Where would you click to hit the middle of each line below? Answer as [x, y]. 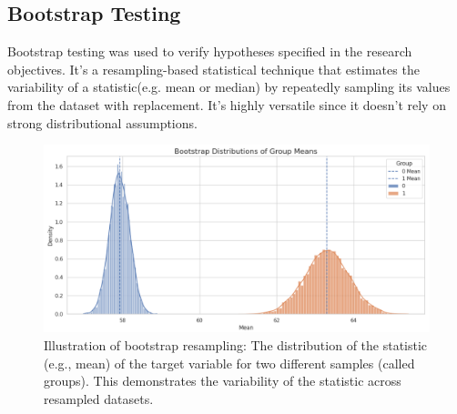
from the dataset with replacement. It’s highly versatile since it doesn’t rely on [227, 104]
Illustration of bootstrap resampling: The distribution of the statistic [236, 344]
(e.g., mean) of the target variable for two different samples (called [229, 363]
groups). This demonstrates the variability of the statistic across [223, 381]
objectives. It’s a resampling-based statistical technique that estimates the [213, 69]
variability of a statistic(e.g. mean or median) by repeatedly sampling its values [229, 87]
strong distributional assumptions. [102, 122]
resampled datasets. [99, 398]
